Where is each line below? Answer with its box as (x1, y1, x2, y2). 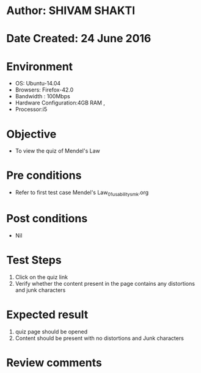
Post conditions (6, 212, 88, 226)
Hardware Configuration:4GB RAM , (15, 99, 106, 107)
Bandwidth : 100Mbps (15, 93, 70, 100)
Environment (6, 59, 73, 73)
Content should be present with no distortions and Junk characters (15, 334, 185, 342)
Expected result (6, 308, 89, 322)
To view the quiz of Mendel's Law (15, 147, 100, 154)
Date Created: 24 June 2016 (6, 32, 152, 46)
